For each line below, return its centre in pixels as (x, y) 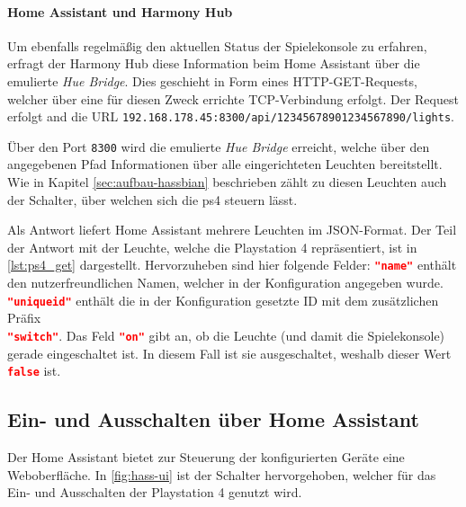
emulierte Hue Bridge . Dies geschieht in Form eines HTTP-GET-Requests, (212, 80)
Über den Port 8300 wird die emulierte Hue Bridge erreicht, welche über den (219, 146)
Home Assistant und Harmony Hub (120, 11)
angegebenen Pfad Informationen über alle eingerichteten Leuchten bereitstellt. (225, 164)
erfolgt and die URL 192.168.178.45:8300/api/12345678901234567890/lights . (231, 116)
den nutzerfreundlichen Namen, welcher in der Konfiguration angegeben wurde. (225, 283)
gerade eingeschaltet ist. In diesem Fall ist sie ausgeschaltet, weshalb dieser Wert (229, 353)
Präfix (24, 318)
